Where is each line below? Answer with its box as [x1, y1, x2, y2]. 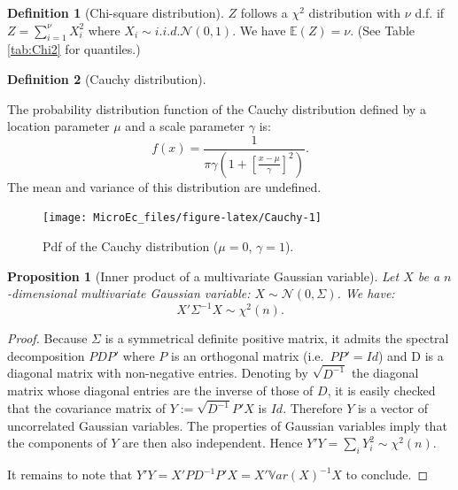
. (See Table [350, 20, 415, 39]
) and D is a [377, 346, 444, 364]
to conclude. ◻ [345, 465, 429, 484]
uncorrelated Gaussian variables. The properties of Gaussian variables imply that [7, 416, 447, 434]
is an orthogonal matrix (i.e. [171, 346, 324, 364]
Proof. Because [7, 329, 88, 348]
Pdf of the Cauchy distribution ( [43, 236, 219, 255]
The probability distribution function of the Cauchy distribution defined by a [7, 99, 426, 118]
